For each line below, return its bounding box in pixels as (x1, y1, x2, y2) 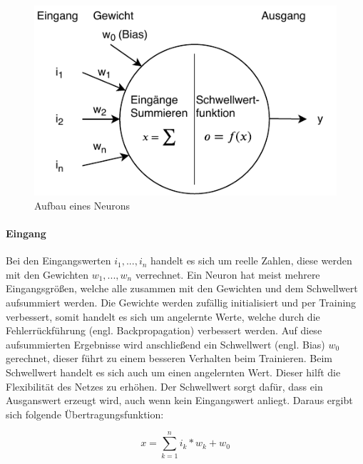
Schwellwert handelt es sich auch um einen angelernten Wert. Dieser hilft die (6, 365, 341, 380)
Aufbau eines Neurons (34, 197, 130, 212)
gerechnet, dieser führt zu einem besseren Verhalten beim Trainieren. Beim (6, 351, 333, 366)
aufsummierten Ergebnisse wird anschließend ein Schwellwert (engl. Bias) (6, 336, 325, 351)
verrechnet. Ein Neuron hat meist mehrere (135, 267, 320, 282)
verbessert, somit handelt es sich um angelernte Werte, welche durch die (6, 309, 320, 324)
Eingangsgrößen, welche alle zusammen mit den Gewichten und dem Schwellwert (6, 281, 358, 296)
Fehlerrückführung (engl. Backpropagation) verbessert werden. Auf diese (6, 323, 322, 338)
